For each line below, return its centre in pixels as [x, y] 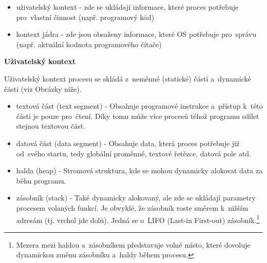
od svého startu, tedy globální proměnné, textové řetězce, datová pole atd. [134, 153]
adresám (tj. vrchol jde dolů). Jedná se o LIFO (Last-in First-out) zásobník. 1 [138, 219]
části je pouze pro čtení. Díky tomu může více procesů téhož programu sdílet [138, 116]
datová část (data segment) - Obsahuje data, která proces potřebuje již [128, 143]
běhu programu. [41, 180]
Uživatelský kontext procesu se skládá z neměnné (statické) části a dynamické [128, 78]
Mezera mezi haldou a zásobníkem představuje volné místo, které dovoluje [133, 244]
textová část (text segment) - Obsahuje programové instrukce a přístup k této [139, 106]
